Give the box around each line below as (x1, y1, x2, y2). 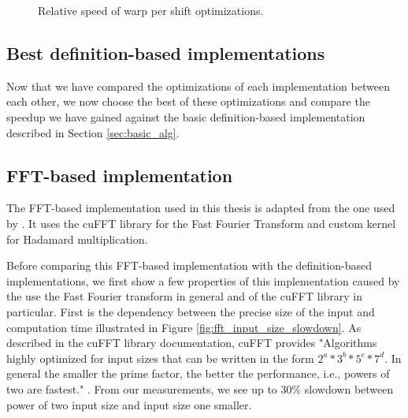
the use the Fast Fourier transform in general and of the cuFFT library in (6, 288, 363, 304)
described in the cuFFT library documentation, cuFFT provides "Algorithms (6, 334, 377, 351)
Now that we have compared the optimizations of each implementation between (6, 77, 390, 94)
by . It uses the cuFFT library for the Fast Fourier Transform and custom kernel (6, 215, 396, 231)
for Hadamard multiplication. (6, 230, 148, 247)
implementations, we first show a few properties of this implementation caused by (6, 272, 400, 289)
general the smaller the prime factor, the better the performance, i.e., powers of (6, 365, 390, 382)
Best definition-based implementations (6, 40, 325, 65)
